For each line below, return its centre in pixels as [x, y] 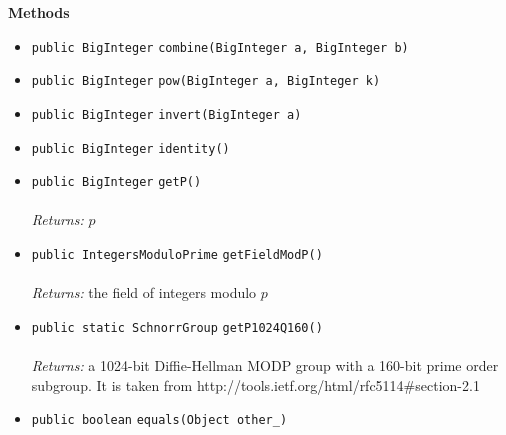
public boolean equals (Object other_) [159, 420]
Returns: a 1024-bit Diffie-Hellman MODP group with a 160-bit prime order [265, 365]
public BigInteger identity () [130, 148]
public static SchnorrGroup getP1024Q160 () [177, 327]
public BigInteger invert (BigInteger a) [166, 114]
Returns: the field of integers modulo [144, 292]
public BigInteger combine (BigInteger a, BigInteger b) [220, 47]
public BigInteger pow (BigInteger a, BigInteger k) [206, 81]
